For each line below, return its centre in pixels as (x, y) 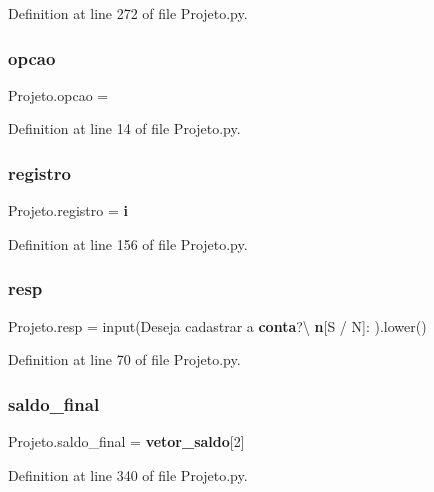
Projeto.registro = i (68, 210)
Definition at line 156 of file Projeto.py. (128, 243)
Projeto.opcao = (58, 94)
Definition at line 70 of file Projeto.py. (124, 359)
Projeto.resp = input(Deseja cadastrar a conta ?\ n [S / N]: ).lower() (217, 325)
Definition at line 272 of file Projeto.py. (128, 13)
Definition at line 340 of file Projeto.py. (128, 474)
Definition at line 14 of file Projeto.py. (124, 128)
